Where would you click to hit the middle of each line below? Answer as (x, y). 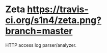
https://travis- (58, 9)
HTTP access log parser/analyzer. (41, 45)
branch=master (39, 31)
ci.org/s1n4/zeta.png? (53, 20)
